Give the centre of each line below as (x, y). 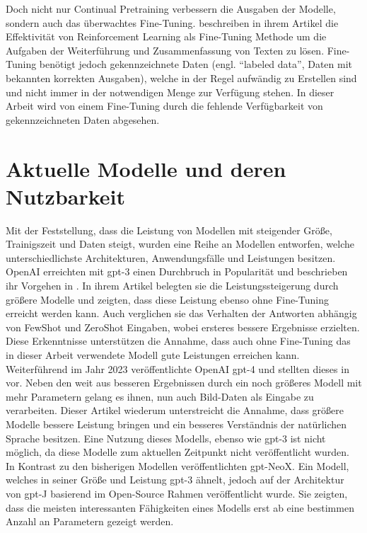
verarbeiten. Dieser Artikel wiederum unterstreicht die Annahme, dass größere (175, 410)
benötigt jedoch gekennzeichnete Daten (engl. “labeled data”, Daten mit (196, 64)
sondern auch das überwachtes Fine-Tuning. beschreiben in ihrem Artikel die (172, 22)
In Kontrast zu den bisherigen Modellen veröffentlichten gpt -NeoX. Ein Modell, (177, 465)
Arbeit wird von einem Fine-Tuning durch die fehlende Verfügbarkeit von (164, 106)
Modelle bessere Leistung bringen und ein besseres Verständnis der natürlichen (176, 424)
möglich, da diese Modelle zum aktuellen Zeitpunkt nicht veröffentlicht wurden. (177, 452)
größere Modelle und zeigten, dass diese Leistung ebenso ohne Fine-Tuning (168, 299)
